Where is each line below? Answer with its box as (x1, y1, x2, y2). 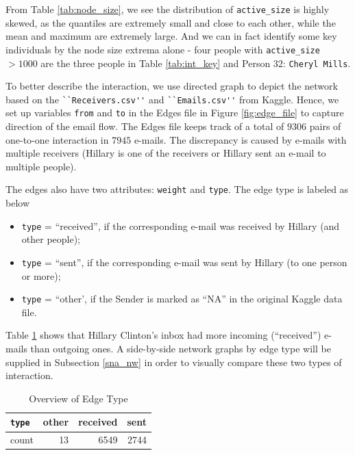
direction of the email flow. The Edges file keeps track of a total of (5, 119, 284, 133)
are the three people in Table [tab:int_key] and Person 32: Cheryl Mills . (40, 55, 351, 70)
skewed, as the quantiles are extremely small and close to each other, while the (5, 15, 336, 29)
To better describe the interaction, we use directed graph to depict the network (5, 79, 338, 93)
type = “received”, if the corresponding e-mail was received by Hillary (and (21, 218, 340, 233)
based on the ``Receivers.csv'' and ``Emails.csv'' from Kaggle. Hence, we (5, 92, 339, 106)
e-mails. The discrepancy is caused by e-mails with (134, 132, 347, 146)
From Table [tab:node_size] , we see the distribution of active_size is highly (5, 2, 330, 16)
